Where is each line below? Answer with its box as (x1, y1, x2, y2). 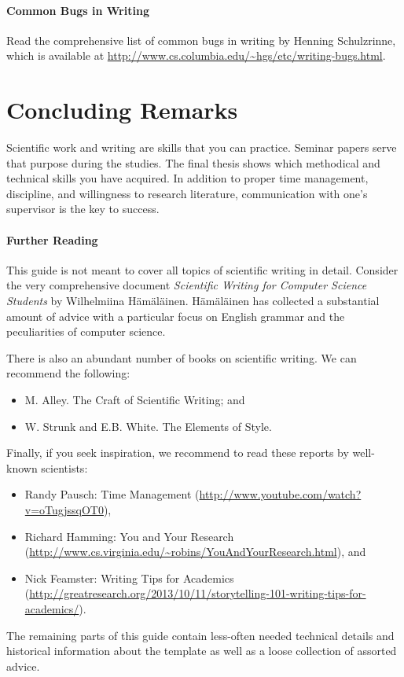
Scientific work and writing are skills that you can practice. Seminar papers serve (6, 139, 397, 156)
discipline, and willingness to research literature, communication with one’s (6, 185, 368, 201)
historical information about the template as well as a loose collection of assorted (6, 642, 397, 659)
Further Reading (6, 231, 98, 248)
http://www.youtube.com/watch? (199, 486, 362, 502)
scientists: (41, 459, 88, 476)
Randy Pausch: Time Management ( (24, 486, 200, 502)
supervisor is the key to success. (6, 201, 160, 217)
